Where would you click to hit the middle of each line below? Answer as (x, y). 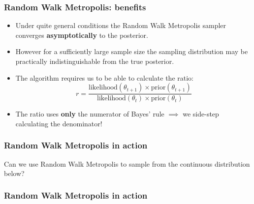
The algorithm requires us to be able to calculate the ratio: (104, 77)
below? (14, 173)
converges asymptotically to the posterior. (82, 35)
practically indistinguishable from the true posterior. (95, 61)
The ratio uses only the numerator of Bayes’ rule (90, 114)
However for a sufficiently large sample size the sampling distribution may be (132, 51)
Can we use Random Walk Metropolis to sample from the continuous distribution (127, 163)
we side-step (201, 114)
